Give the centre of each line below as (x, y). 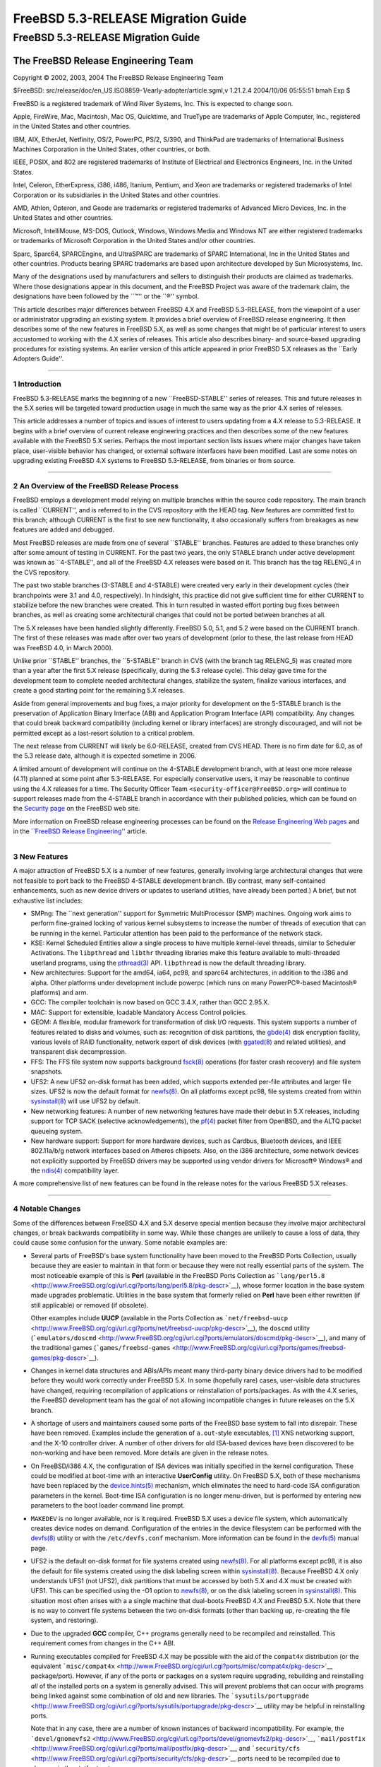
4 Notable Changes (47, 1209)
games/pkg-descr (57, 1358)
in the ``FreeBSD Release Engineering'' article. (80, 831)
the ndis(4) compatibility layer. (75, 1170)
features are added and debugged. (64, 529)
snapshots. (47, 1072)
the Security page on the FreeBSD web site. (77, 809)
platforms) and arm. (59, 992)
